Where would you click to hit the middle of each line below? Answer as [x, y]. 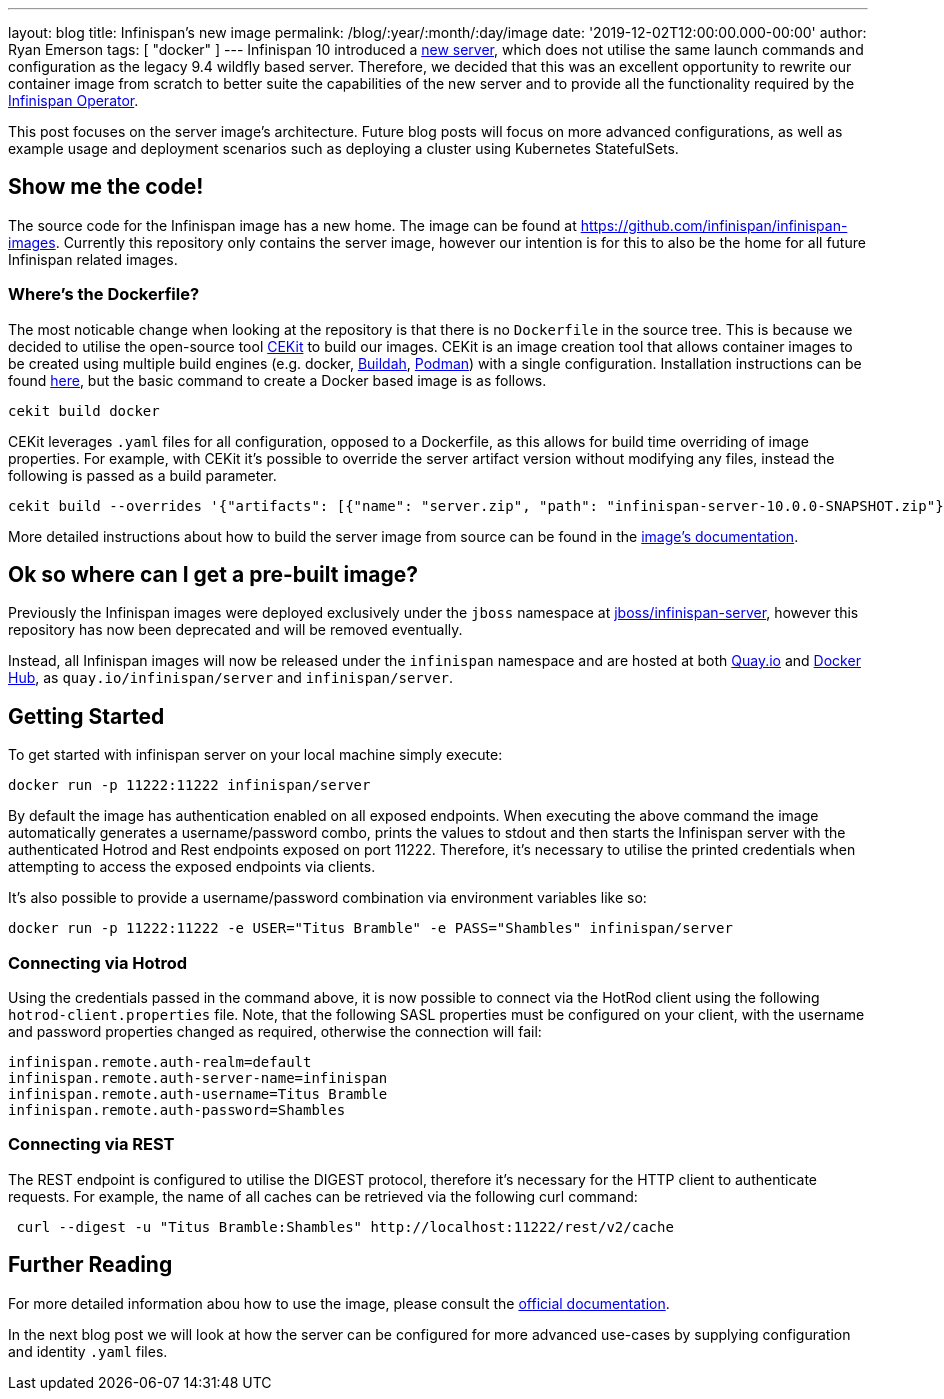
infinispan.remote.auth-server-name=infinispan [198, 1078]
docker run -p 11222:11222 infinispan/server [189, 785]
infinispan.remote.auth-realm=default [160, 1062]
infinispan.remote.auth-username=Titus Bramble [198, 1094]
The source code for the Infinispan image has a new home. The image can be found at [292, 225]
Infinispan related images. [93, 259]
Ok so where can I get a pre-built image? [213, 575]
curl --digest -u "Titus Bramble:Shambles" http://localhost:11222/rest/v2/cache [345, 1226]
